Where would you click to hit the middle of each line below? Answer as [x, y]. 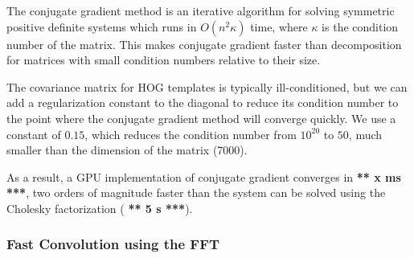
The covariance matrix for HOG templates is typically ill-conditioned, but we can [207, 86]
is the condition [360, 26]
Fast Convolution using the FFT [113, 244]
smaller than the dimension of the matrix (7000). [127, 150]
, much [365, 134]
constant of [34, 134]
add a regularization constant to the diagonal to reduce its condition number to [203, 102]
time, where [279, 26]
